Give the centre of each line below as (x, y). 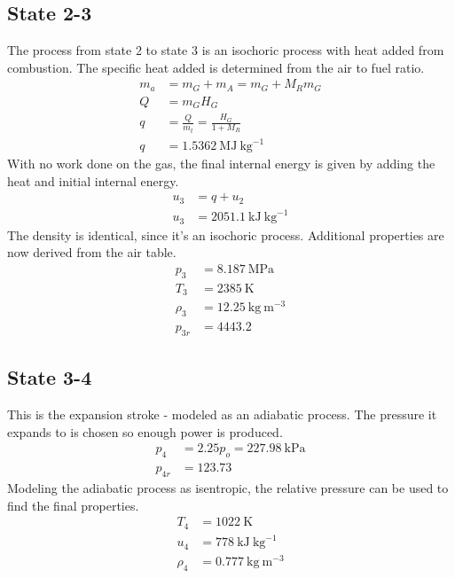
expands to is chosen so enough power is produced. (145, 431)
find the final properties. (73, 505)
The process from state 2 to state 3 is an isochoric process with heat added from (226, 50)
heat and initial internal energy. (93, 180)
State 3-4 (50, 377)
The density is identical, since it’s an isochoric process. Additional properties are (226, 234)
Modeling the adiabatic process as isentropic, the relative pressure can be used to (228, 488)
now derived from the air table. (92, 252)
